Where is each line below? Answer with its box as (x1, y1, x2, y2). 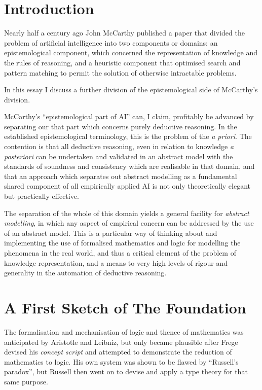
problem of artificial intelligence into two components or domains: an (4, 37, 218, 48)
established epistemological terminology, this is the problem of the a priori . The (4, 131, 252, 141)
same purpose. (4, 376, 48, 386)
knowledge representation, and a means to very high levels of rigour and (4, 257, 228, 268)
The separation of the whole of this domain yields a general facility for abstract (4, 207, 249, 218)
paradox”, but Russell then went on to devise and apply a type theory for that (4, 366, 248, 377)
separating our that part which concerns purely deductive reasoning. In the (4, 121, 237, 131)
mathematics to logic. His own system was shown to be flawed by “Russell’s (4, 356, 239, 367)
